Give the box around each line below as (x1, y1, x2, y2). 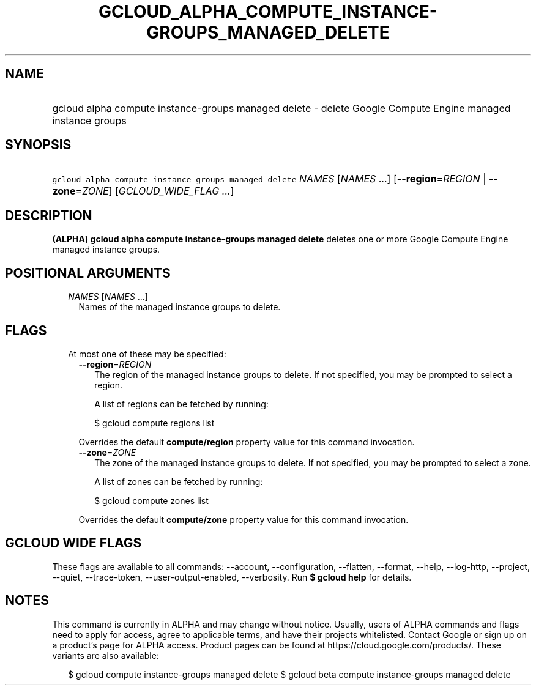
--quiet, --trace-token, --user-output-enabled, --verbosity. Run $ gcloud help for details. (52, 571, 412, 582)
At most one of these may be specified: (68, 348, 226, 359)
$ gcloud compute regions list (94, 417, 215, 428)
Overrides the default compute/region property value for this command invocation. (78, 436, 415, 447)
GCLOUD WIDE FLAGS (5, 535, 142, 551)
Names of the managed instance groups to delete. (78, 302, 281, 313)
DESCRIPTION (5, 207, 92, 223)
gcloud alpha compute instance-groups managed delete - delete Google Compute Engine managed (52, 102, 511, 114)
